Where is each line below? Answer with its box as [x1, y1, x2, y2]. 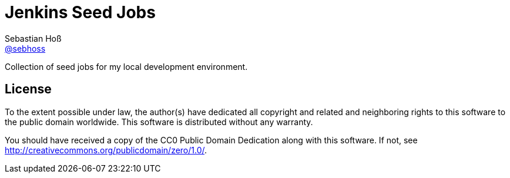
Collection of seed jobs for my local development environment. [5, 61, 248, 72]
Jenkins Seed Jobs [5, 2, 156, 22]
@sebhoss [5, 43, 46, 53]
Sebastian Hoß [5, 33, 62, 43]
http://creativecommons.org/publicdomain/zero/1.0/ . [5, 145, 207, 155]
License [5, 82, 52, 97]
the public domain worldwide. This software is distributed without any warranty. [5, 116, 313, 127]
